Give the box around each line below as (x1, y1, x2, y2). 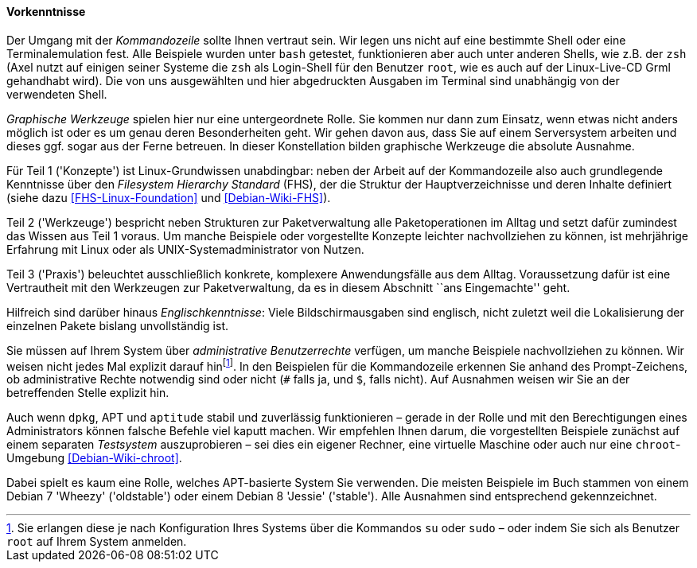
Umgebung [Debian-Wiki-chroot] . (6, 451, 182, 465)
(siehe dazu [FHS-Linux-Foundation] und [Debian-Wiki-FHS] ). (6, 190, 331, 204)
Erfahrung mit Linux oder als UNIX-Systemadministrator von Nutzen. (6, 242, 364, 256)
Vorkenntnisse (6, 5, 86, 18)
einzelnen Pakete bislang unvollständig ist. (6, 318, 228, 333)
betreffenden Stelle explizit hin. (6, 386, 169, 400)
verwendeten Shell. (6, 87, 107, 101)
